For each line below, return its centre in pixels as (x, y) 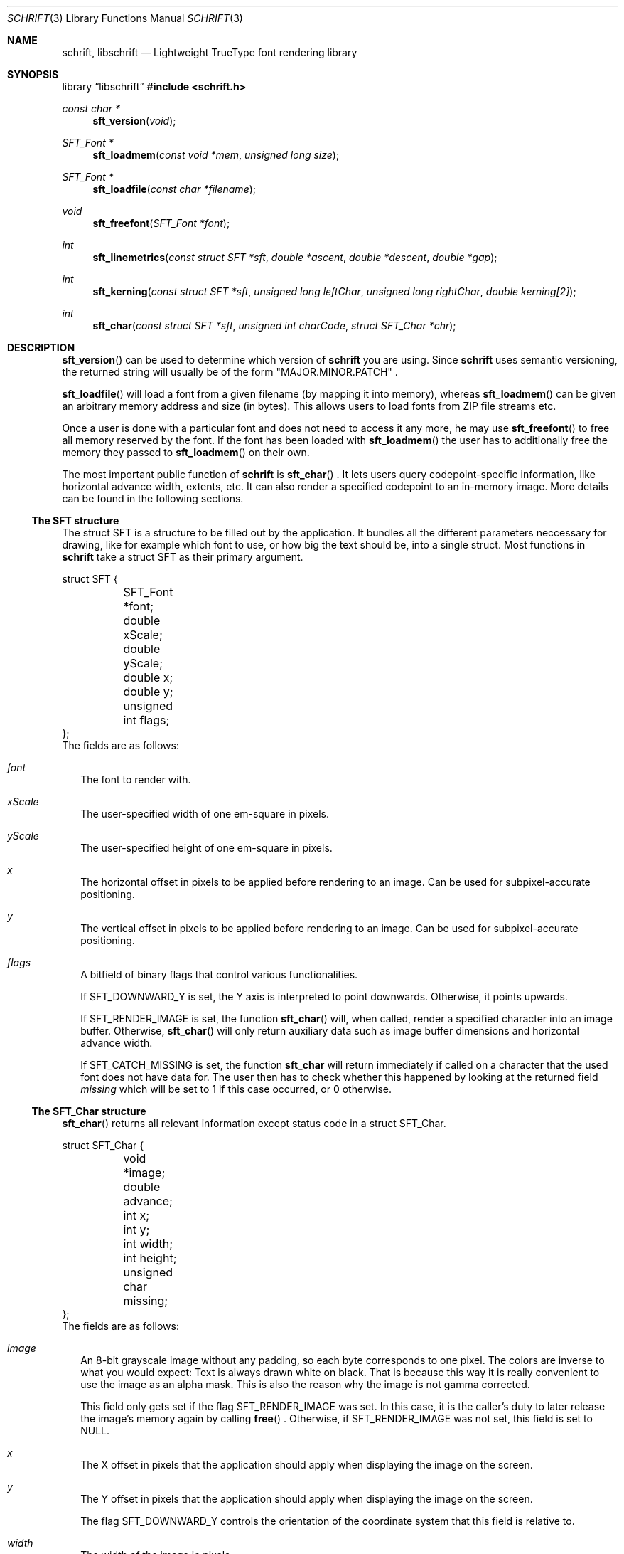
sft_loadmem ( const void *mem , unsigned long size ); (216, 155)
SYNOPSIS (33, 74)
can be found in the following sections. (153, 498)
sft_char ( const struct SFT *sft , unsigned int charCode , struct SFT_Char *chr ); (274, 326)
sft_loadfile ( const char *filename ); (174, 189)
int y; (136, 1230)
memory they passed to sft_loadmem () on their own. (186, 452)
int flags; (146, 720)
